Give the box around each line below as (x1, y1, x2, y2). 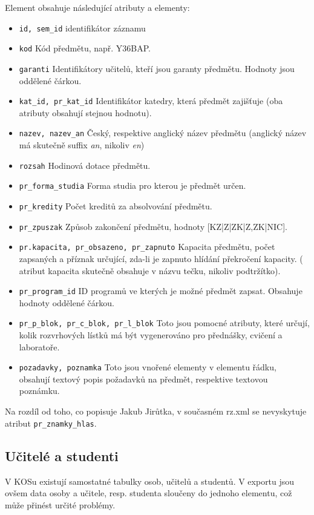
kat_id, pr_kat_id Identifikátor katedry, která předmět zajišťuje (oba (19, 94, 283, 107)
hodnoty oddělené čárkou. (19, 296, 114, 309)
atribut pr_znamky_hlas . (5, 416, 97, 429)
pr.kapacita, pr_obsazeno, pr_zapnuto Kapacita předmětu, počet (19, 240, 275, 253)
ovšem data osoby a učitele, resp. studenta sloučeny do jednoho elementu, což (5, 487, 292, 499)
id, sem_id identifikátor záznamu (19, 21, 146, 34)
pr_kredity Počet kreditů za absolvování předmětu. (19, 199, 212, 212)
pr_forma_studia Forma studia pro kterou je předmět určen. (19, 179, 246, 192)
